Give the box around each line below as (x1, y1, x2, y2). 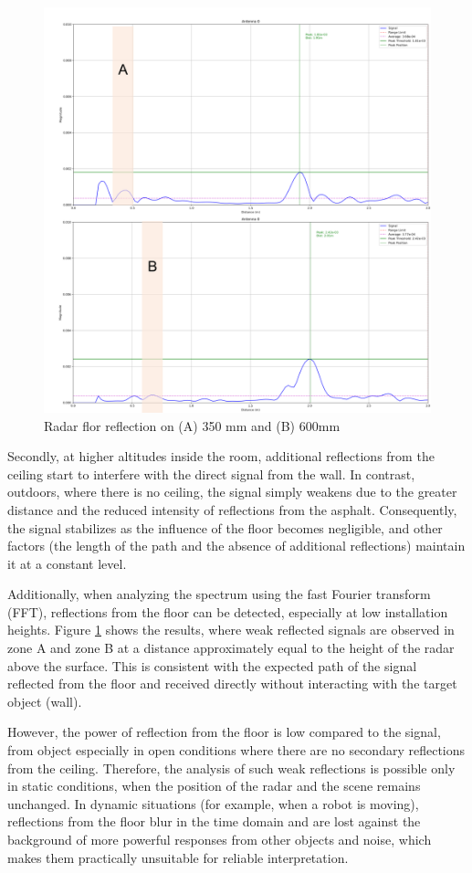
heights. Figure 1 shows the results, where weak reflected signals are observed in (7, 620, 455, 639)
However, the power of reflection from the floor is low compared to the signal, (7, 722, 441, 742)
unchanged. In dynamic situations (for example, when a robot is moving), (7, 794, 419, 813)
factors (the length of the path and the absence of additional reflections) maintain (7, 536, 466, 555)
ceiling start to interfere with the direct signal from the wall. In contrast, (7, 464, 415, 483)
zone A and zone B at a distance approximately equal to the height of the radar (7, 638, 455, 657)
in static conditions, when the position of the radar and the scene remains (7, 776, 421, 795)
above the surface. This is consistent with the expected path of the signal (7, 656, 417, 675)
